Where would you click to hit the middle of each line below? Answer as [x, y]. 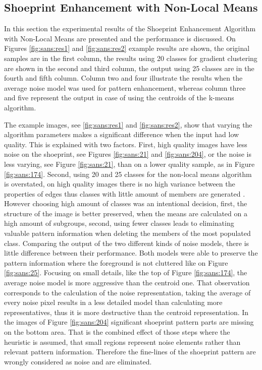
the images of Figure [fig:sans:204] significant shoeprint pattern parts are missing [129, 322]
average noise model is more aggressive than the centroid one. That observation [127, 283]
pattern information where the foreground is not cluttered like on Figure [116, 262]
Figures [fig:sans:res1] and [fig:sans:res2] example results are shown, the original [127, 48]
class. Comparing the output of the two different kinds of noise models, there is [127, 243]
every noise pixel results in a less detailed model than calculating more [113, 302]
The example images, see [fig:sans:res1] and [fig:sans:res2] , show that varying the [128, 124]
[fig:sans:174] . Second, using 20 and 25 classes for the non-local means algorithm [128, 174]
